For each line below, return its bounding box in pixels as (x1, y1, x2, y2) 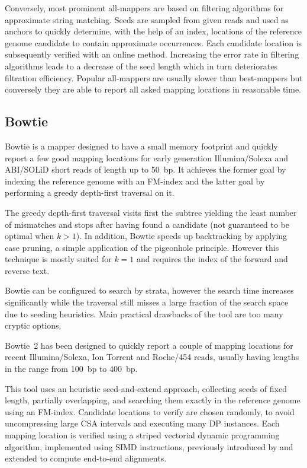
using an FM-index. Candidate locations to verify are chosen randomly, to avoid (5, 405, 295, 418)
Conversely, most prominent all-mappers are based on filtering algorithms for (5, 2, 284, 14)
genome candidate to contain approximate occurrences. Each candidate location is (5, 36, 302, 49)
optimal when (5, 230, 54, 242)
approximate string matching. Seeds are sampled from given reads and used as (5, 13, 289, 26)
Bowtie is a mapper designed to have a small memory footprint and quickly (5, 139, 278, 152)
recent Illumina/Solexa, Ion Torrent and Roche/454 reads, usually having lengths (5, 351, 299, 363)
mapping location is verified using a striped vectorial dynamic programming (5, 429, 280, 441)
